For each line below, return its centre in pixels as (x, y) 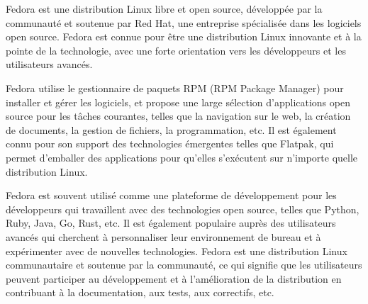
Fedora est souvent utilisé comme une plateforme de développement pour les (171, 195)
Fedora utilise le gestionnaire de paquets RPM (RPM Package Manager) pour (175, 88)
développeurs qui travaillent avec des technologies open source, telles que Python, (183, 209)
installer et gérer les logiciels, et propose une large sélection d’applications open (178, 102)
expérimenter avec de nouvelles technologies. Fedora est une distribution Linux (177, 250)
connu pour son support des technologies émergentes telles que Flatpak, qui (170, 143)
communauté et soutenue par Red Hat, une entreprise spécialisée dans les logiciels (184, 22)
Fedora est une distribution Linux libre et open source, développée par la (164, 9)
